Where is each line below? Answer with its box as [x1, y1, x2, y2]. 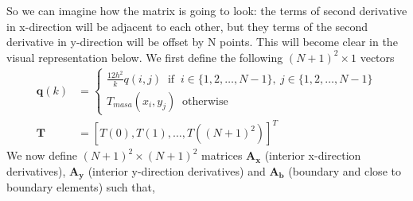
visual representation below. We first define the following [6, 48, 283, 65]
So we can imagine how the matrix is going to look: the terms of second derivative [6, 2, 407, 18]
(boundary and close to [288, 163, 401, 179]
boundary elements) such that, [6, 179, 155, 195]
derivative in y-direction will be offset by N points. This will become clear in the [6, 33, 398, 50]
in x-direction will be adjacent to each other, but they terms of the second [6, 17, 368, 34]
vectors [360, 48, 395, 65]
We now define [6, 147, 78, 164]
